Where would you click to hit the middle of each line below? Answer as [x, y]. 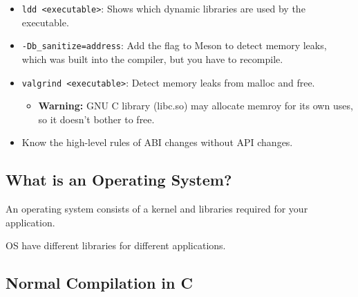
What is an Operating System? [119, 180]
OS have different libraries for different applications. [116, 245]
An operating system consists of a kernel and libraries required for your [157, 209]
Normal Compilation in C [99, 283]
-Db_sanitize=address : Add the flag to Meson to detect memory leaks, [174, 45]
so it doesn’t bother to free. [96, 119]
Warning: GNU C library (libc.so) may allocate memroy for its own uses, [196, 106]
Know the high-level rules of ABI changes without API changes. [157, 142]
